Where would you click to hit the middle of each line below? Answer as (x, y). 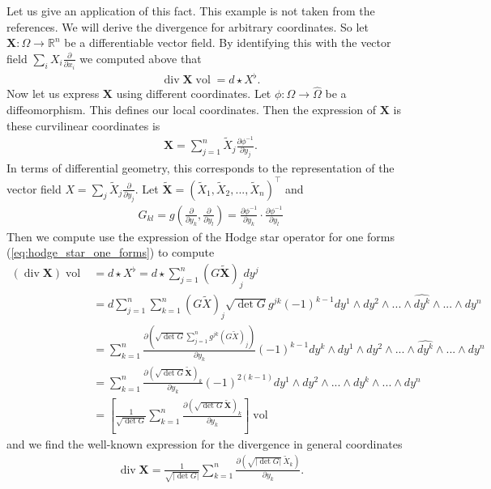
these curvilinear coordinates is (83, 125)
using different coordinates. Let (194, 94)
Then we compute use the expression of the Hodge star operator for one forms (201, 236)
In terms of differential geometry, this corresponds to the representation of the (201, 168)
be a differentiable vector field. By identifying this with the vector (228, 43)
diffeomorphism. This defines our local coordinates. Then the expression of (192, 110)
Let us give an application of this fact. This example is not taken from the (191, 11)
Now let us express (53, 94)
